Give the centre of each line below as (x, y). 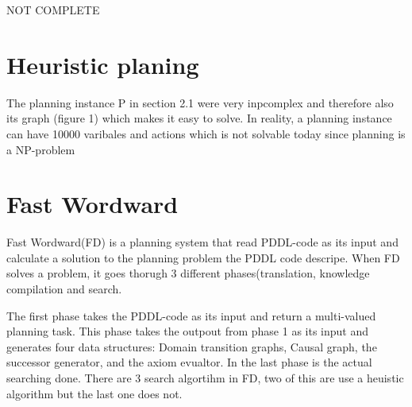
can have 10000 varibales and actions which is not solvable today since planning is (206, 133)
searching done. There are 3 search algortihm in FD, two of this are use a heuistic (205, 377)
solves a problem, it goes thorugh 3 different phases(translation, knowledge (188, 273)
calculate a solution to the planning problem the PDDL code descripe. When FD (203, 257)
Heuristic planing (103, 64)
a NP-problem (41, 149)
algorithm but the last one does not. (94, 393)
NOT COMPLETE (53, 10)
